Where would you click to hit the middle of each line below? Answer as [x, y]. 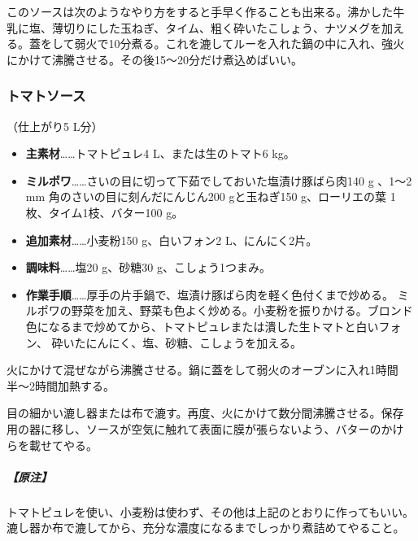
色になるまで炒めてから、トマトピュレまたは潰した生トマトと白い [202, 326]
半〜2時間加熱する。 [61, 385]
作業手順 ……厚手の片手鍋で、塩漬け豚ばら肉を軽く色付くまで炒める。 [209, 294]
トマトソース [46, 96]
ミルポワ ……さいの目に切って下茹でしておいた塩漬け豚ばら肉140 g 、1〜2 [219, 180]
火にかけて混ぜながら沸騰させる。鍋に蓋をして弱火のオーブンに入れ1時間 [202, 370]
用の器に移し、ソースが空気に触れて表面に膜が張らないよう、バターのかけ [205, 428]
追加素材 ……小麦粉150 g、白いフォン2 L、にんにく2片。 [172, 240]
